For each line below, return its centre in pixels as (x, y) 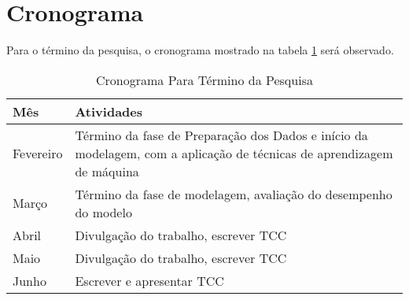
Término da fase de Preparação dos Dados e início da (221, 135)
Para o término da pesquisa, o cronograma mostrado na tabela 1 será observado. (200, 50)
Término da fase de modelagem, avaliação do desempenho (234, 194)
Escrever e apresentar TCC (149, 280)
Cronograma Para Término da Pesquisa (204, 80)
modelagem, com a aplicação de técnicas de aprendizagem (234, 153)
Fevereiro (38, 153)
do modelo (103, 212)
